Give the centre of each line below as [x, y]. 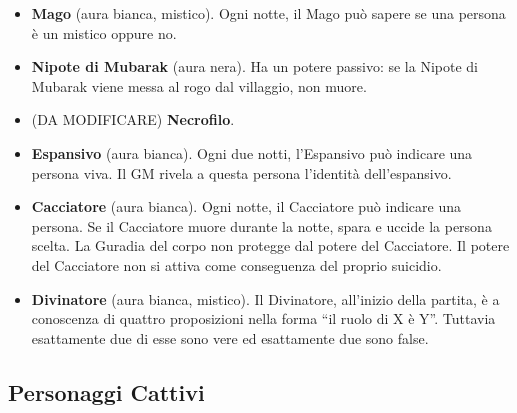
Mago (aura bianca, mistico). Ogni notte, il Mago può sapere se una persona [268, 13]
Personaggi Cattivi [106, 391]
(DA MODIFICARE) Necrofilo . [133, 119]
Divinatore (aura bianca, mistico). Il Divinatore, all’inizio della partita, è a [265, 298]
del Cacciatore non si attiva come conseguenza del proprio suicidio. [236, 264]
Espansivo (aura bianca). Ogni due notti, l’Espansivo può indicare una [252, 152]
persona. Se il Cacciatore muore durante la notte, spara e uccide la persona [261, 225]
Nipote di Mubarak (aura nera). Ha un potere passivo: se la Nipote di [254, 66]
